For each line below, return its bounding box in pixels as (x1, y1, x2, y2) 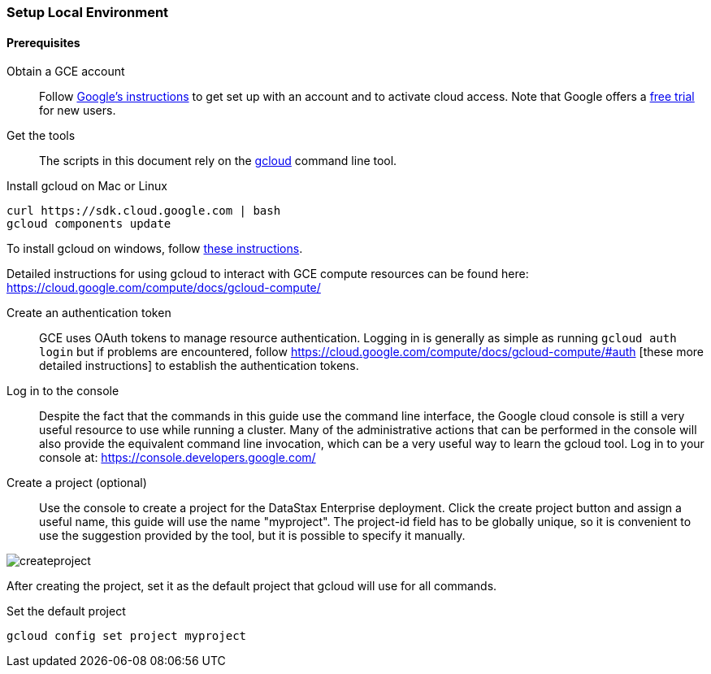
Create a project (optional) (7, 476, 147, 490)
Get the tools (7, 128, 76, 143)
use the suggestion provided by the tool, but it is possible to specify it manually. (39, 528, 466, 543)
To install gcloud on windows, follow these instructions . (7, 241, 303, 256)
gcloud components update (7, 217, 171, 231)
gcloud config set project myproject (7, 629, 247, 643)
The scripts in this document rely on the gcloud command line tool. (39, 154, 397, 168)
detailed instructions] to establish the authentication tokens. (39, 359, 359, 373)
